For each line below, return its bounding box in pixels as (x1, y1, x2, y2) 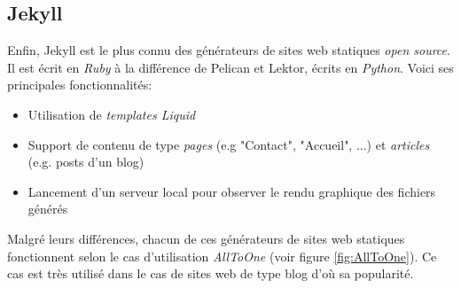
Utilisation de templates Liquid (27, 105, 196, 123)
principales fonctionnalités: (7, 75, 152, 94)
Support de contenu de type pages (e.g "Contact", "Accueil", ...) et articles (27, 135, 430, 153)
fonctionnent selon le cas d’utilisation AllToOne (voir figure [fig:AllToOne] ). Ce (7, 246, 437, 265)
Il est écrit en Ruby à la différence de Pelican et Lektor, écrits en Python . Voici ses (7, 58, 454, 76)
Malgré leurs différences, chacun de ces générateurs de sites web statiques (7, 229, 405, 247)
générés (27, 199, 68, 218)
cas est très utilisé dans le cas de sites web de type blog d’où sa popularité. (7, 264, 414, 283)
